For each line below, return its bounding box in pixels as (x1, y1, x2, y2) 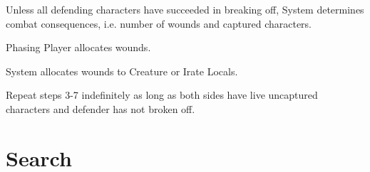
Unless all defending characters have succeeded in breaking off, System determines (6, 2, 364, 16)
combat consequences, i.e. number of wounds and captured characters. (6, 16, 312, 31)
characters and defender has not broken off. (6, 101, 195, 116)
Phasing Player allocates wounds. (6, 40, 151, 55)
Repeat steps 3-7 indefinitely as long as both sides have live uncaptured (6, 87, 318, 102)
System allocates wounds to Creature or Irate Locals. (6, 63, 238, 78)
